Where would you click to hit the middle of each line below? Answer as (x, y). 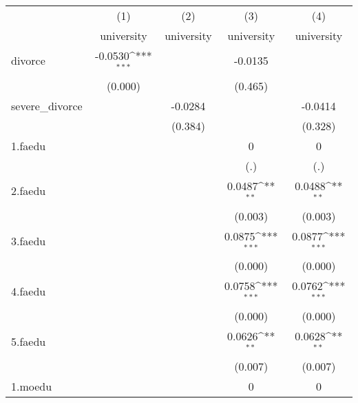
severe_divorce (47, 105)
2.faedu (29, 191)
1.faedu (29, 145)
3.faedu (29, 240)
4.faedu (29, 291)
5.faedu (29, 341)
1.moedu (32, 386)
